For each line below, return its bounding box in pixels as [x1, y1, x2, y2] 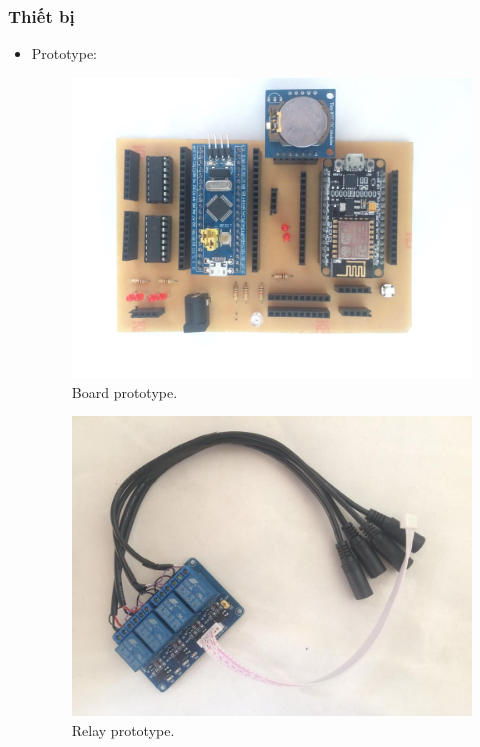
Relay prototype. [71, 719, 175, 740]
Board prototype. [71, 381, 178, 402]
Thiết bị [8, 3, 75, 28]
